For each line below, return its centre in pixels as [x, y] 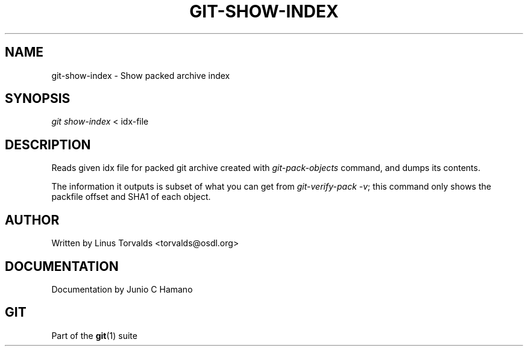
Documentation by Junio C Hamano [122, 289]
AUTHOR [32, 220]
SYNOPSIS [38, 99]
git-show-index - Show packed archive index [141, 75]
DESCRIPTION [48, 144]
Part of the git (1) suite [94, 335]
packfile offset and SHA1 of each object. [131, 197]
